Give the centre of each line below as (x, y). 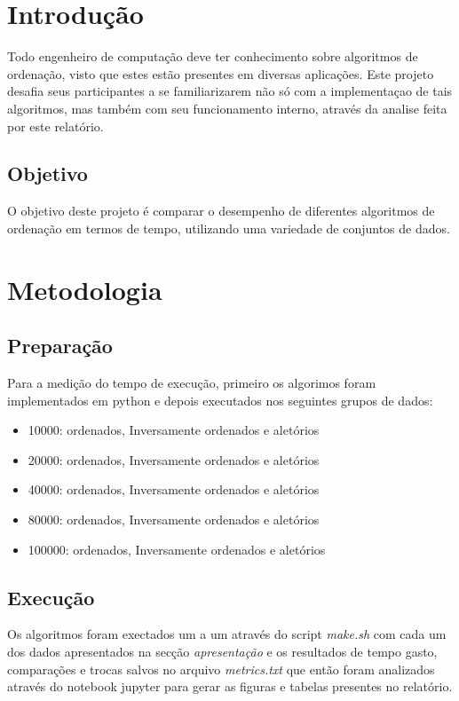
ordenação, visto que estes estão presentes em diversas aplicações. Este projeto (221, 73)
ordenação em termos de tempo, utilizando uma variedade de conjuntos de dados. (229, 228)
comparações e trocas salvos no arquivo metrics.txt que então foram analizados (221, 669)
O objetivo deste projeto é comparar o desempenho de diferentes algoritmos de (221, 211)
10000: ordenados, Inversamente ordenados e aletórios (174, 430)
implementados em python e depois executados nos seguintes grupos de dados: (220, 400)
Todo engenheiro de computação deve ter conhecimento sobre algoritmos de (213, 56)
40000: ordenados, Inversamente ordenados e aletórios (174, 489)
